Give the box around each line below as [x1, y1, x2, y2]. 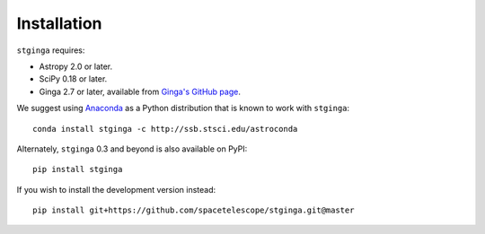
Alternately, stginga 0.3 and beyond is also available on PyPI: [16, 143, 248, 154]
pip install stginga [32, 164, 123, 175]
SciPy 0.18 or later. [39, 74, 108, 84]
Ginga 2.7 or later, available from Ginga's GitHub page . [39, 86, 242, 97]
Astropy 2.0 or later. [39, 61, 113, 72]
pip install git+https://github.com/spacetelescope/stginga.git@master [32, 205, 355, 215]
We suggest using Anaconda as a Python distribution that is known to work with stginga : [16, 103, 350, 114]
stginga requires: [16, 45, 85, 56]
